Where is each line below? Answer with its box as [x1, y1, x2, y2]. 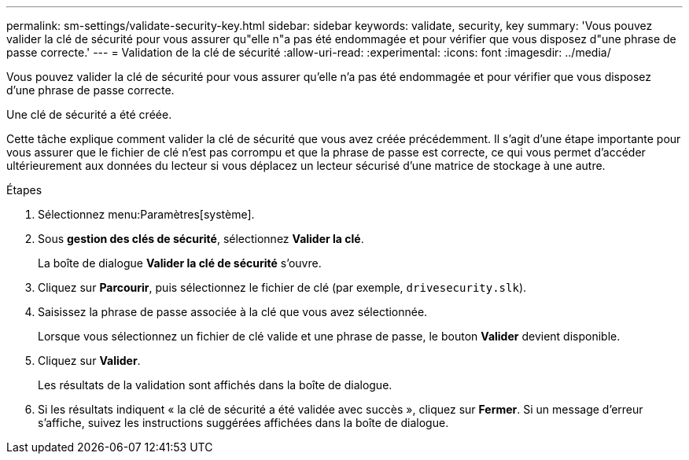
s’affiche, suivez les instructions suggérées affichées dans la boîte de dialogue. [38, 416, 449, 429]
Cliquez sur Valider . [38, 354, 141, 367]
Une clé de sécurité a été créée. [6, 108, 172, 121]
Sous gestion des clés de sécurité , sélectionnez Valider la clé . [38, 232, 364, 245]
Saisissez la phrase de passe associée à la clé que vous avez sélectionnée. [38, 305, 428, 318]
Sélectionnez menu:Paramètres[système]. [38, 208, 255, 221]
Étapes [6, 183, 42, 197]
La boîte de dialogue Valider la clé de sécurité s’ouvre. [38, 256, 322, 270]
